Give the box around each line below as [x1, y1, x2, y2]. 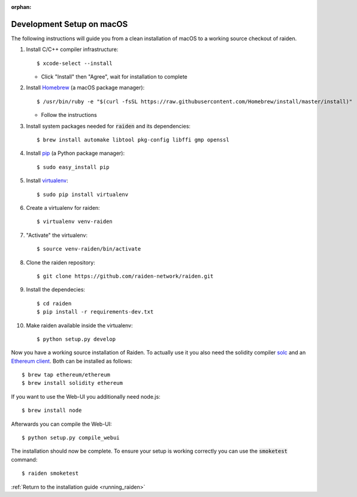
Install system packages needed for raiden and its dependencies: [26, 122, 191, 129]
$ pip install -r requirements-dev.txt [37, 309, 154, 315]
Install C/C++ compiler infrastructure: [26, 46, 119, 53]
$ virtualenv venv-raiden [37, 218, 113, 225]
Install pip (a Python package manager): [26, 150, 125, 157]
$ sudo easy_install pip [37, 164, 110, 170]
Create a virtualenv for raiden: [26, 204, 100, 211]
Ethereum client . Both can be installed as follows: [11, 357, 133, 365]
